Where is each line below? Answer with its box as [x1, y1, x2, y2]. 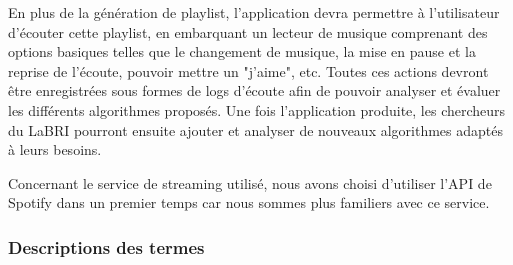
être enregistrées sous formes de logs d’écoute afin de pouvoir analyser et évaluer [8, 80, 501, 101]
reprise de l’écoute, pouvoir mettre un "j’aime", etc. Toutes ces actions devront [8, 60, 489, 81]
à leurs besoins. [8, 139, 102, 160]
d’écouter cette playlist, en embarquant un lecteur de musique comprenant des [8, 21, 488, 42]
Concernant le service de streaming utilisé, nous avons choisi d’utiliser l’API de [8, 172, 492, 193]
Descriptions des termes [8, 234, 205, 259]
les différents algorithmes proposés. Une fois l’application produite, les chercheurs [8, 99, 506, 120]
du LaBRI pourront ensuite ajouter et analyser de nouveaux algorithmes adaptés [8, 119, 503, 140]
